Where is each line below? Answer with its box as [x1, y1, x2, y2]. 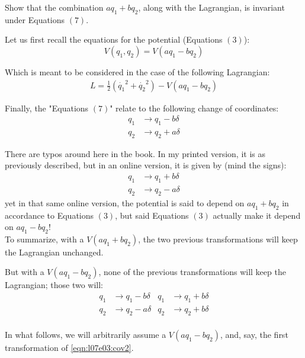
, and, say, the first [220, 328, 288, 340]
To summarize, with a [5, 232, 84, 245]
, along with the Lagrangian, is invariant [138, 1, 285, 13]
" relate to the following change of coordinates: [110, 101, 279, 114]
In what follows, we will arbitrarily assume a [5, 328, 166, 340]
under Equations [5, 13, 65, 25]
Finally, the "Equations [5, 101, 89, 114]
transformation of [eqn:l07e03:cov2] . [5, 341, 134, 353]
